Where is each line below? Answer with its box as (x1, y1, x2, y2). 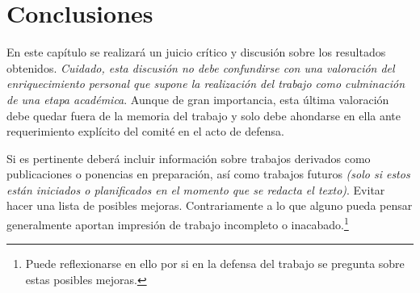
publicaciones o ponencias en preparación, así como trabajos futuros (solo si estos (6, 165, 410, 182)
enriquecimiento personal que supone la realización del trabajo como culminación (6, 75, 405, 92)
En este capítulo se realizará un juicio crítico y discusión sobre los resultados (6, 44, 386, 61)
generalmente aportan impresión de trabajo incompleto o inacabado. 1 (6, 214, 349, 232)
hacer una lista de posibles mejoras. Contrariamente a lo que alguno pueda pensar (6, 197, 413, 214)
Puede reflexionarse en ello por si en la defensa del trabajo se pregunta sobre (25, 255, 405, 272)
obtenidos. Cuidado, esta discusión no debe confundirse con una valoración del (6, 59, 395, 76)
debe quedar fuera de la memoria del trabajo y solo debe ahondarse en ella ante (6, 107, 401, 123)
